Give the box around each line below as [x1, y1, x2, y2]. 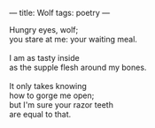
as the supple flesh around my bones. [9, 62, 147, 72]
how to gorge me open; [9, 90, 95, 101]
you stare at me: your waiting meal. [9, 34, 137, 44]
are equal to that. [9, 109, 72, 119]
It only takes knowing [9, 81, 87, 91]
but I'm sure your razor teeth [9, 100, 113, 109]
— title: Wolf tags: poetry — [9, 8, 111, 18]
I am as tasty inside [9, 53, 80, 63]
